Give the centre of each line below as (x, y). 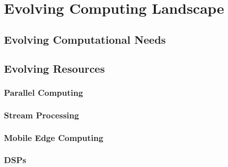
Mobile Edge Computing (54, 137)
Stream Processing (42, 115)
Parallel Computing (43, 92)
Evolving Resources (55, 68)
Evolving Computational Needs (85, 39)
